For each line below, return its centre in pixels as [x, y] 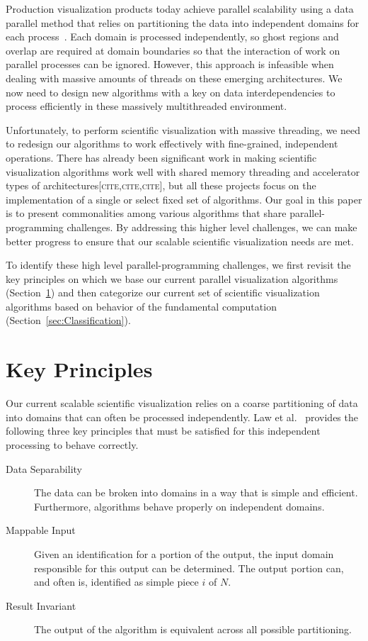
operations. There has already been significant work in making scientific [161, 157]
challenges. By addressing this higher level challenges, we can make [212, 227]
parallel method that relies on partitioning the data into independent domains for [183, 22]
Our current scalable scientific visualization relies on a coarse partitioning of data [182, 403]
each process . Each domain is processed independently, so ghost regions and [172, 37]
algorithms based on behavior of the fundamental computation [141, 306]
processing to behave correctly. [72, 444]
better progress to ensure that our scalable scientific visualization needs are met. [180, 241]
